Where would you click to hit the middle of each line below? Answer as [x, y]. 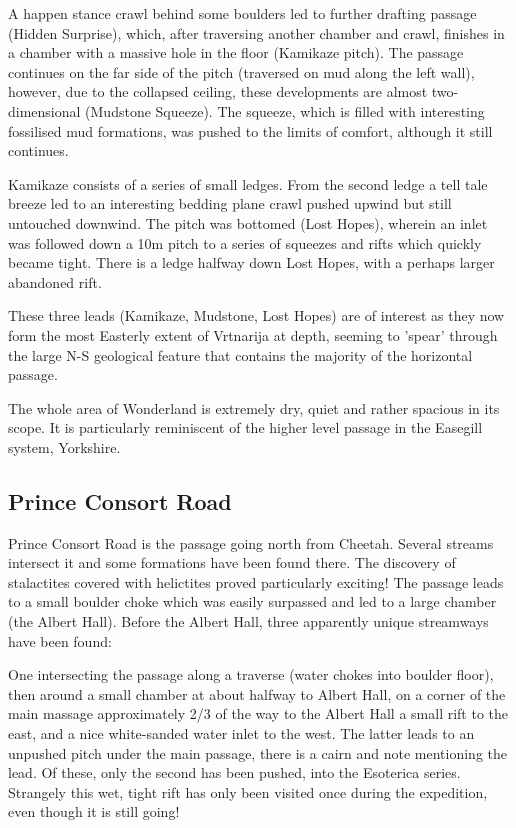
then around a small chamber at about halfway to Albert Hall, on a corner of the [257, 693]
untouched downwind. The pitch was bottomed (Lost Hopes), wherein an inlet [248, 222]
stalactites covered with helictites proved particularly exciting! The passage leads [256, 581]
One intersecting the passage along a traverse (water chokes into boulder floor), [251, 674]
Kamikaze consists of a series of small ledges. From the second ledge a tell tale [248, 183]
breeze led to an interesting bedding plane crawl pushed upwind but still [230, 203]
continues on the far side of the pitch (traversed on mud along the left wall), [241, 71]
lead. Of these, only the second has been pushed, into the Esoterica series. [234, 772]
